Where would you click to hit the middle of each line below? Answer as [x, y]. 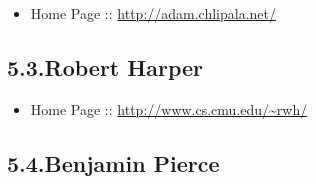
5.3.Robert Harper [105, 66]
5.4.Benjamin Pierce [113, 162]
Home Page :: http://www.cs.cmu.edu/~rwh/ [169, 108]
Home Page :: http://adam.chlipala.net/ [153, 13]
